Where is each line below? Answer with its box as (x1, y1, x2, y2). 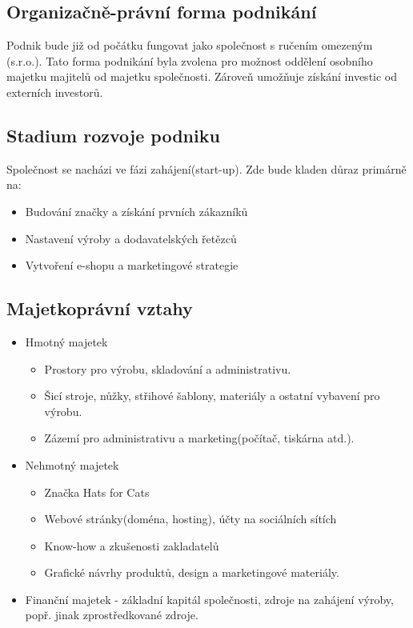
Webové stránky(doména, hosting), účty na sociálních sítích (44, 510, 337, 527)
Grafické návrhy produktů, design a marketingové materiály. (44, 564, 339, 581)
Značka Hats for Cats (44, 483, 150, 500)
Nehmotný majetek (25, 456, 119, 473)
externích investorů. (6, 83, 103, 100)
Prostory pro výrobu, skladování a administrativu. (44, 360, 291, 377)
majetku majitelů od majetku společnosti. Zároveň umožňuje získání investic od (6, 68, 398, 85)
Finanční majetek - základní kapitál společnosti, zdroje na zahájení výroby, (25, 590, 394, 607)
